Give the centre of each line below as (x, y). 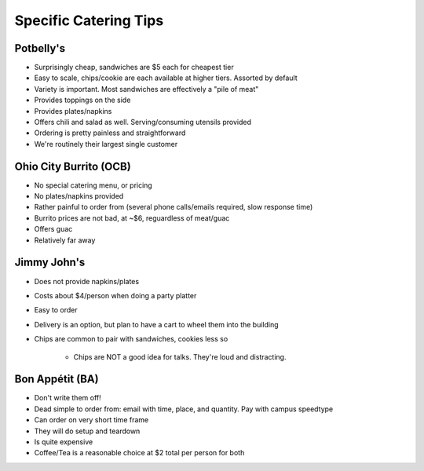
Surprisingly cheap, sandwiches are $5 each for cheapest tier (134, 68)
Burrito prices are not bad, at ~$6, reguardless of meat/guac (132, 218)
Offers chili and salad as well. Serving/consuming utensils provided (143, 122)
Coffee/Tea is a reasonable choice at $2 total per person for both (139, 453)
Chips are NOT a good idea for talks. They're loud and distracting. (180, 356)
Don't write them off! (68, 398)
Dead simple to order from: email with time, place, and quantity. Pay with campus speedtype (184, 409)
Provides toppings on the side (82, 100)
